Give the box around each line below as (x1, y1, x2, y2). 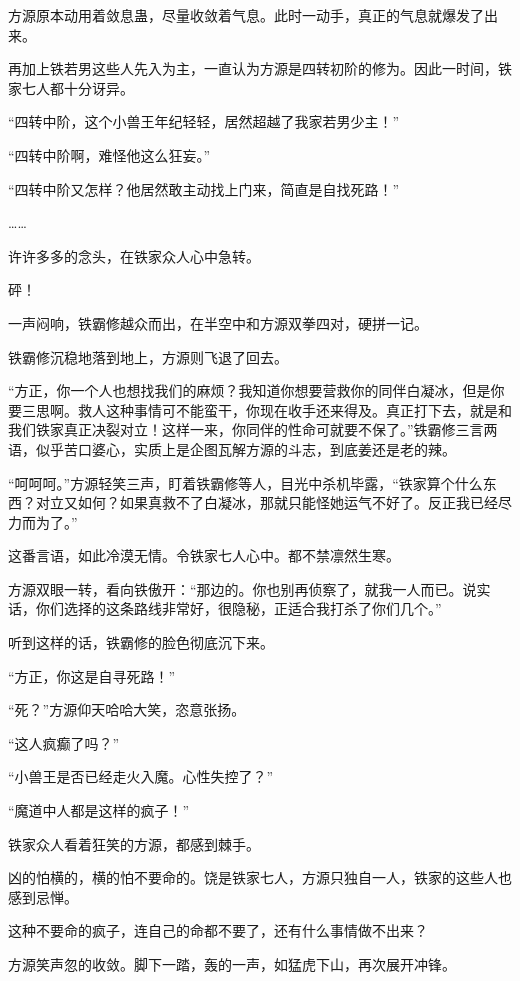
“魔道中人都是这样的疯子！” (8, 800, 190, 821)
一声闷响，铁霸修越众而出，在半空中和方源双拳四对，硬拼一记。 (8, 312, 428, 333)
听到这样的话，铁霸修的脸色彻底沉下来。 (8, 632, 274, 653)
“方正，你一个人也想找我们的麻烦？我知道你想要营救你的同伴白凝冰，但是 (8, 380, 491, 401)
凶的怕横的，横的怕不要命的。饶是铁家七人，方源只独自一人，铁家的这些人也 (8, 867, 512, 888)
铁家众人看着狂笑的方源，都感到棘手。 (8, 833, 260, 854)
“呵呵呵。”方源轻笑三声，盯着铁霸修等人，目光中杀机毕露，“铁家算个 (8, 472, 455, 493)
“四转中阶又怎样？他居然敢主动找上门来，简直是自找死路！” (8, 178, 400, 199)
